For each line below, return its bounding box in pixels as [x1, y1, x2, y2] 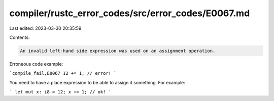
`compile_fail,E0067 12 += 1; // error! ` [9, 71, 117, 76]
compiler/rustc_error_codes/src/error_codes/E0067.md [9, 8, 250, 19]
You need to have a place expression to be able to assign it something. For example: [9, 79, 185, 85]
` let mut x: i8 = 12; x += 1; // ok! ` [9, 89, 112, 95]
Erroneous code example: [9, 61, 63, 67]
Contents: [9, 34, 30, 40]
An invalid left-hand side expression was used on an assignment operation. [20, 48, 216, 54]
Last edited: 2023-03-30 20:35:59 [9, 25, 82, 31]
